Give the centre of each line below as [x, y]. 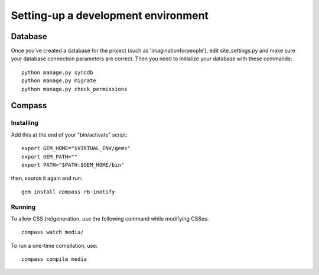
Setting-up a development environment [110, 15]
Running [23, 207]
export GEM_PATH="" [50, 156]
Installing [25, 123]
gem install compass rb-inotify [68, 192]
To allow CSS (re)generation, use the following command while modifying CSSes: [110, 218]
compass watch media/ [53, 232]
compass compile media [54, 259]
